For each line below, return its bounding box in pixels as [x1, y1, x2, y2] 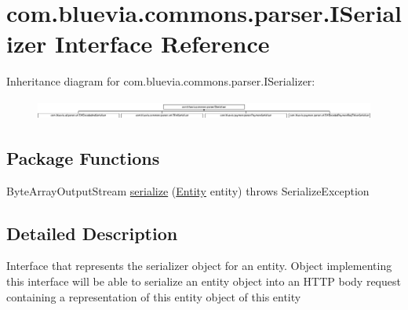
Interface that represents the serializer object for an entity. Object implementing [6, 257, 392, 274]
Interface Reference [54, 27, 270, 60]
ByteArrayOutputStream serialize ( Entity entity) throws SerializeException [6, 182, 370, 199]
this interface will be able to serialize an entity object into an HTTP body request [6, 272, 401, 289]
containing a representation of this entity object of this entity [6, 288, 301, 305]
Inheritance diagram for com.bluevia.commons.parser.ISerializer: [6, 73, 315, 89]
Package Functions [6, 145, 160, 170]
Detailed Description [6, 221, 178, 245]
